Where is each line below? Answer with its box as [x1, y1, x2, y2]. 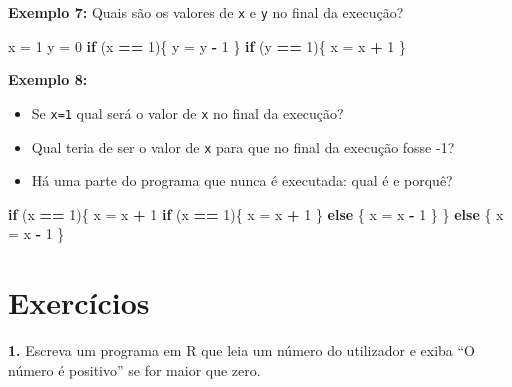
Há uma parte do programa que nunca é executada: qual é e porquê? [31, 170, 453, 191]
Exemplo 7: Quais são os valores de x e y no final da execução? [8, 2, 404, 22]
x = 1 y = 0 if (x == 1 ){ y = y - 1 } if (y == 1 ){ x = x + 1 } [8, 35, 407, 56]
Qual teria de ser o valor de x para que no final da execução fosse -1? [31, 136, 455, 157]
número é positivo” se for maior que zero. [8, 359, 261, 380]
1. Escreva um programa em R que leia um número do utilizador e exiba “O [8, 340, 475, 361]
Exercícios [8, 282, 150, 323]
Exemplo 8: [8, 69, 88, 90]
